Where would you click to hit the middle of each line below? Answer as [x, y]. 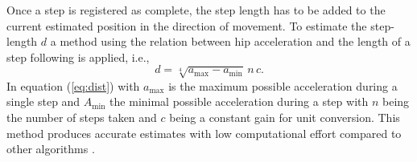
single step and [43, 101]
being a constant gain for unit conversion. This [285, 117]
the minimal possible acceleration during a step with [239, 101]
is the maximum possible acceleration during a [283, 85]
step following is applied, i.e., [78, 57]
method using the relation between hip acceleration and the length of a [235, 41]
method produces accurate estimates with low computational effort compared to [204, 133]
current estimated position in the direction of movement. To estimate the [187, 25]
